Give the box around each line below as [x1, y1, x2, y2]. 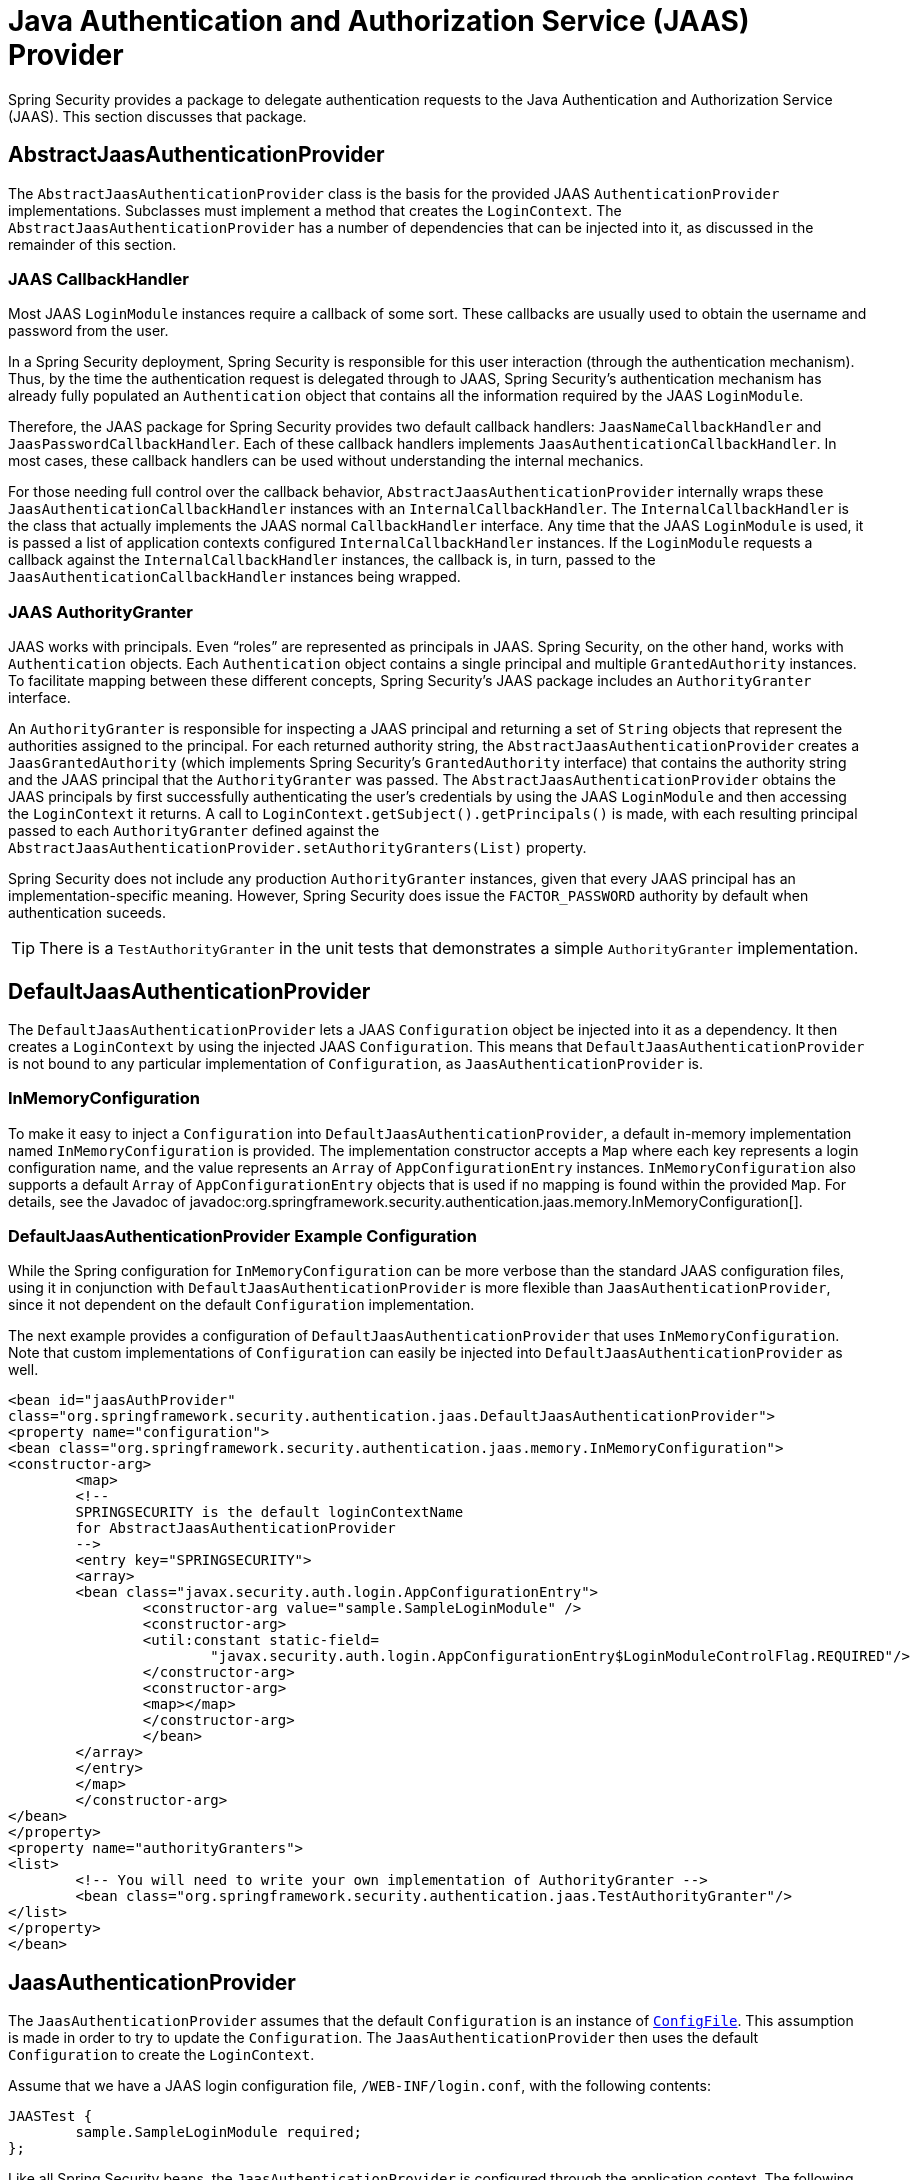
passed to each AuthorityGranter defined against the [8, 822, 380, 840]
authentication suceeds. [8, 904, 166, 922]
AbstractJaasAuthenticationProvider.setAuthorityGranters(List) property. [8, 839, 587, 857]
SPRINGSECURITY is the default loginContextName [75, 1504, 464, 1521]
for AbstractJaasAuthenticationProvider [75, 1520, 396, 1537]
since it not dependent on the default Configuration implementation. [8, 1296, 475, 1314]
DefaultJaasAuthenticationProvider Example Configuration [8, 1226, 477, 1247]
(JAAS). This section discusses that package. [8, 107, 307, 125]
